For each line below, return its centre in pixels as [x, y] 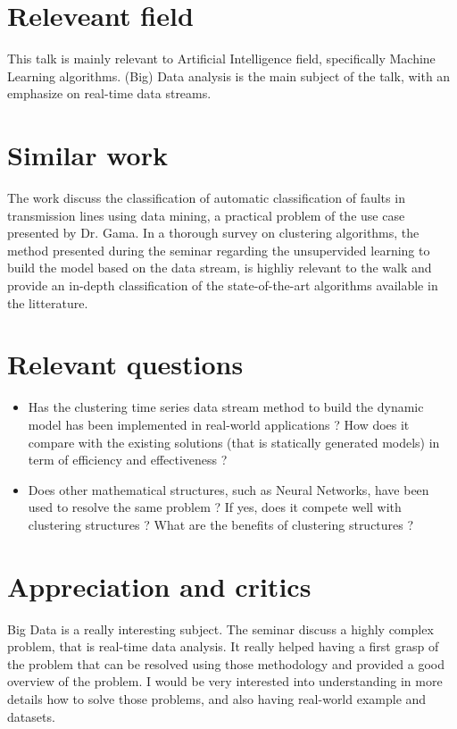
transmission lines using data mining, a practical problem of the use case [206, 215]
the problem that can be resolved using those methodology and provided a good [226, 663]
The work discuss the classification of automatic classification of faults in [206, 198]
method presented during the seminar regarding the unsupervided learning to [219, 250]
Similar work [87, 155]
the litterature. [48, 302]
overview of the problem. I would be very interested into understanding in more [225, 681]
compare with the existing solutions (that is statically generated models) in [234, 442]
